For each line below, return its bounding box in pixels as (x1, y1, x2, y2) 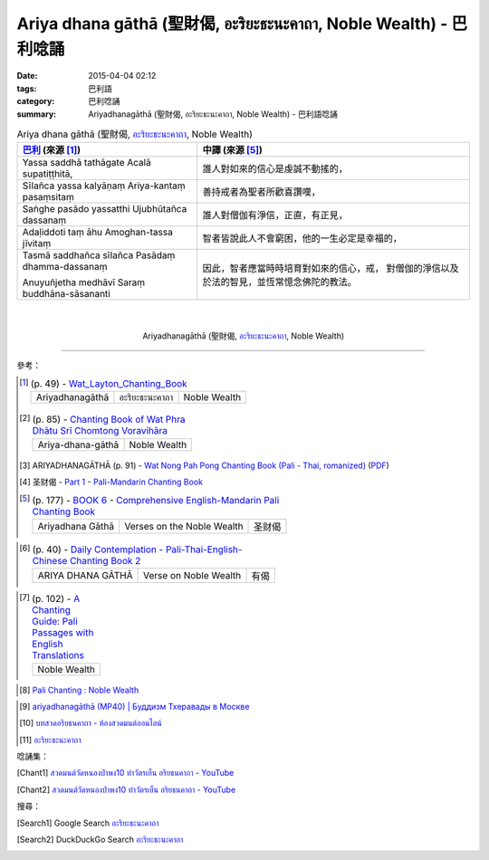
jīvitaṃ (22, 237, 52, 250)
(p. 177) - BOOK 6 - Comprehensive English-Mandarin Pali (32, 493, 280, 506)
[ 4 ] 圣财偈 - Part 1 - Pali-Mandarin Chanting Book (19, 476, 204, 487)
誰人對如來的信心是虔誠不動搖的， (202, 163, 348, 176)
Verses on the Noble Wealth (123, 520, 244, 532)
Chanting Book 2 (69, 554, 141, 567)
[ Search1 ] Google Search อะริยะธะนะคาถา (16, 817, 159, 828)
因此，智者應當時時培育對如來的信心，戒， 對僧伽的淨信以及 (202, 263, 459, 275)
